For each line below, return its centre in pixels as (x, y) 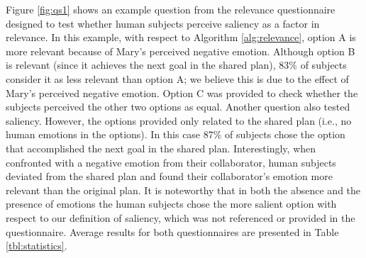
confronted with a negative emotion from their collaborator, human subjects (171, 162)
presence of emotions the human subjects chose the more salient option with (171, 204)
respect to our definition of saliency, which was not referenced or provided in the (181, 217)
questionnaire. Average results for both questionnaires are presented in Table (172, 231)
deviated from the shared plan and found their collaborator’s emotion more (169, 176)
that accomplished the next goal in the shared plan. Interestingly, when (161, 148)
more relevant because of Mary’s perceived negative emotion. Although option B (181, 51)
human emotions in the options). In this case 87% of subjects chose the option (176, 134)
